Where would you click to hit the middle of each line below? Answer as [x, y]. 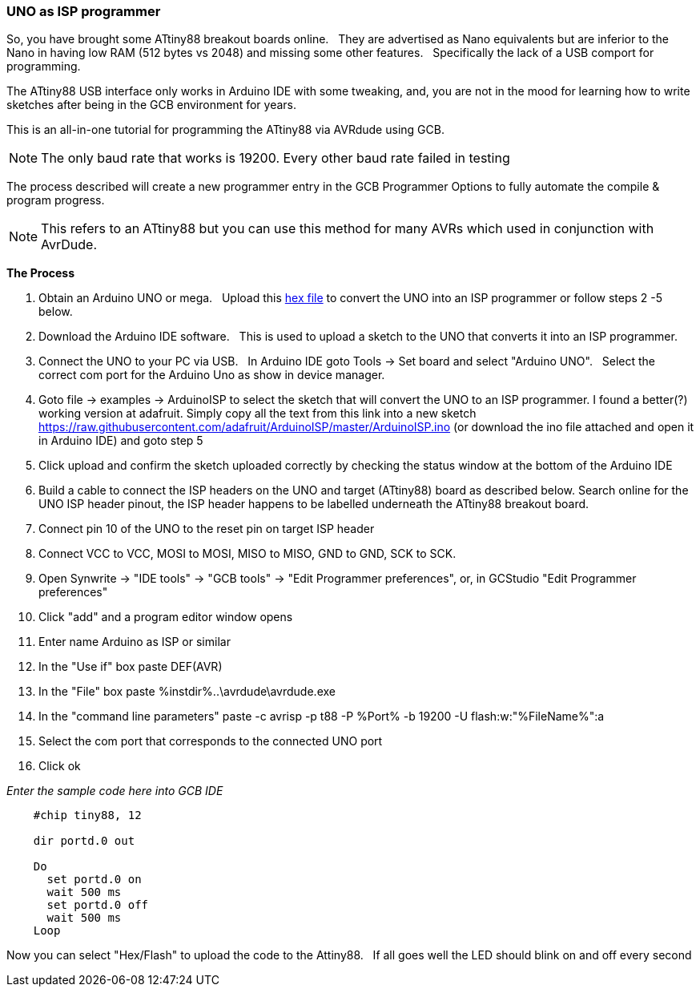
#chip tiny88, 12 [87, 815]
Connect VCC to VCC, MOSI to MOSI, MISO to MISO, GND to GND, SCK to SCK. [247, 554]
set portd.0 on [94, 880]
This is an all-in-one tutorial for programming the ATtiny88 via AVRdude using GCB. [225, 130]
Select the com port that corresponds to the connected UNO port [211, 741]
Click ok [60, 766]
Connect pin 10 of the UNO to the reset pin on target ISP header [207, 529]
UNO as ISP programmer [84, 11]
